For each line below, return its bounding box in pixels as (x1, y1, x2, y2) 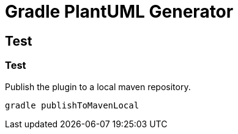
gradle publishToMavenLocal (5, 100, 139, 110)
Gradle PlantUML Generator (5, 1, 234, 22)
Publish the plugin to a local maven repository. (5, 81, 191, 92)
